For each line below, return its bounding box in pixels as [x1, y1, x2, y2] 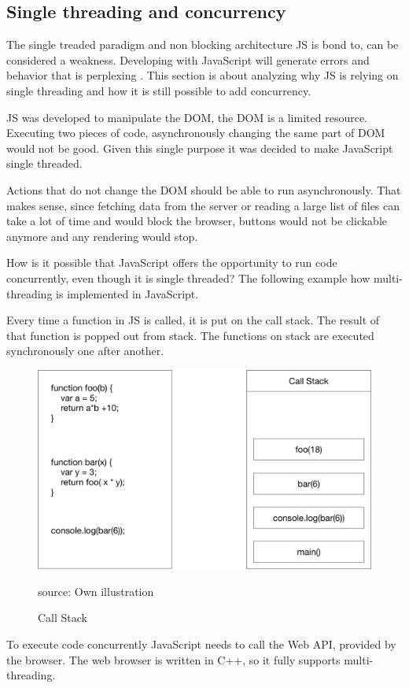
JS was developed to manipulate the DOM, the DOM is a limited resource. [6, 109, 367, 125]
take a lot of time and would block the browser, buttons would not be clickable [6, 213, 388, 229]
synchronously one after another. [6, 342, 164, 359]
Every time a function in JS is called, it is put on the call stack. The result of [6, 312, 380, 328]
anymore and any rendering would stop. [6, 227, 198, 244]
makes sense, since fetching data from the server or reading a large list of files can [6, 197, 400, 213]
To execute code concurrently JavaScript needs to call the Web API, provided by [6, 636, 396, 653]
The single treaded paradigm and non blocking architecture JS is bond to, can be [6, 36, 399, 53]
